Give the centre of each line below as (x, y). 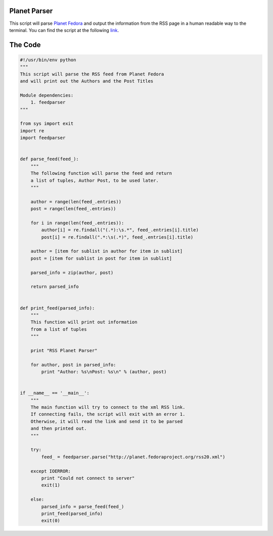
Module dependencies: (47, 95)
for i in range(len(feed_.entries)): (77, 223)
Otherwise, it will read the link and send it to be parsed (107, 421)
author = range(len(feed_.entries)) (76, 202)
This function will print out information (84, 322)
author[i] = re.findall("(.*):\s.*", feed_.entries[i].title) (120, 230)
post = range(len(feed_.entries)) (73, 209)
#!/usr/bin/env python (48, 60)
